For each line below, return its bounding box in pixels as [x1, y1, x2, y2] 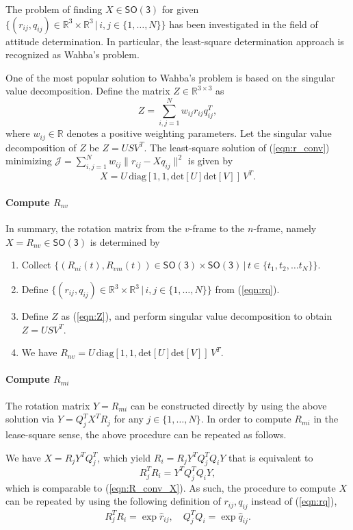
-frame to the [189, 221, 245, 236]
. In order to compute [200, 412, 291, 426]
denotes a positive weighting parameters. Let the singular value [66, 126, 332, 140]
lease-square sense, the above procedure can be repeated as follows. [5, 427, 287, 441]
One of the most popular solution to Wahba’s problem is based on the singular [5, 70, 335, 84]
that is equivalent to [228, 450, 313, 464]
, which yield [97, 450, 151, 464]
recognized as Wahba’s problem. [5, 47, 140, 62]
